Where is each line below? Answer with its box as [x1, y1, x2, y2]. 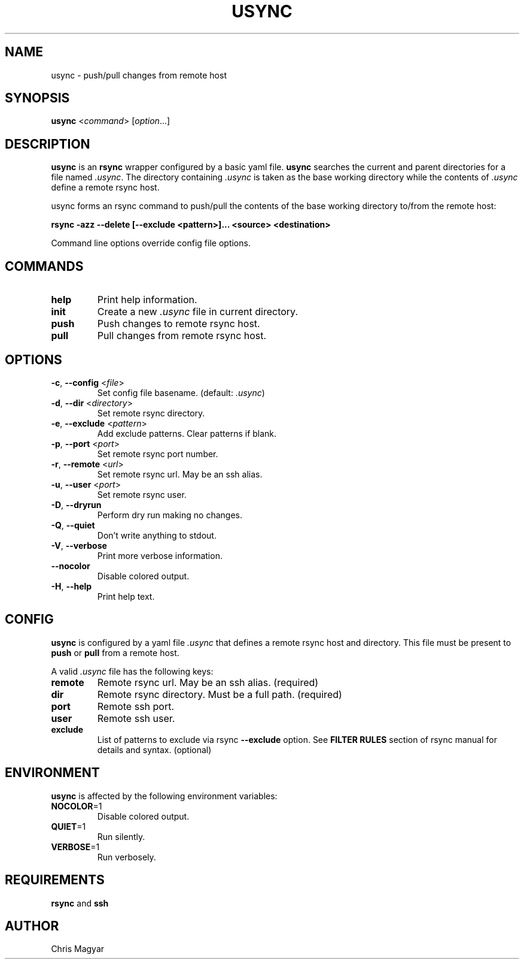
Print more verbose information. [97, 550, 223, 561]
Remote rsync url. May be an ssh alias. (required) [97, 676, 319, 688]
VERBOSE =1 [51, 841, 100, 852]
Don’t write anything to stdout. [97, 530, 217, 540]
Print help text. [97, 591, 155, 602]
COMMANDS [5, 258, 84, 274]
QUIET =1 [51, 821, 86, 832]
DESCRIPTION [5, 136, 90, 152]
